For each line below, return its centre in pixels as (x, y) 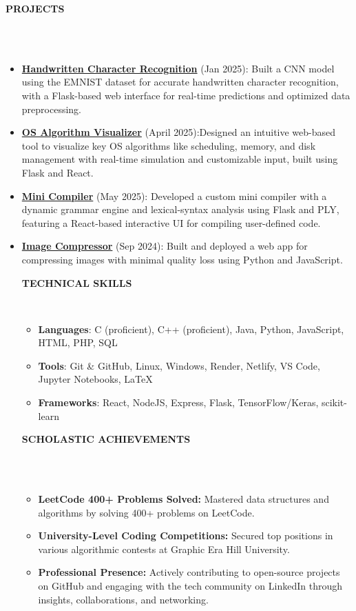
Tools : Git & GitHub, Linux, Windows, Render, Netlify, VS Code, (179, 365)
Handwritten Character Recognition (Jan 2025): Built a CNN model (178, 68)
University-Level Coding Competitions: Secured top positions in (186, 535)
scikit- (334, 402)
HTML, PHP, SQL (78, 342)
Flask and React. (57, 172)
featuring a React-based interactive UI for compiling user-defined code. (171, 222)
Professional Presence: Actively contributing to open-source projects (189, 572)
